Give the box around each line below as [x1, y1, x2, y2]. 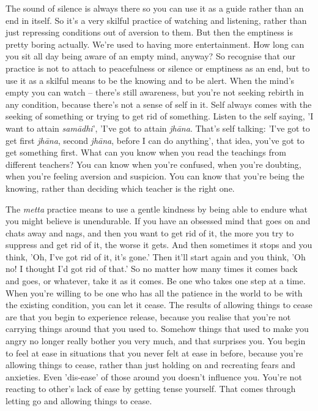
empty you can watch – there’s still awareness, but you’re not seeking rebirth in [6, 86, 304, 99]
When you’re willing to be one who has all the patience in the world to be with [6, 286, 303, 299]
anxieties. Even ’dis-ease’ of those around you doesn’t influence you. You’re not [6, 370, 302, 383]
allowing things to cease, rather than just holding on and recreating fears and [6, 358, 295, 371]
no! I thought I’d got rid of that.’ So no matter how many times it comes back [6, 262, 298, 275]
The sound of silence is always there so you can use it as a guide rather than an [6, 2, 304, 14]
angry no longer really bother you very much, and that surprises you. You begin [6, 334, 306, 347]
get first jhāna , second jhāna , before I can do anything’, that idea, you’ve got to [6, 134, 305, 146]
